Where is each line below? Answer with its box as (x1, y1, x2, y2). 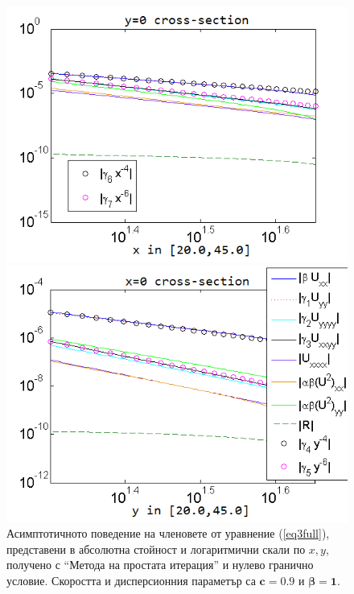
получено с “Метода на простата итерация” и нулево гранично (6, 556, 314, 573)
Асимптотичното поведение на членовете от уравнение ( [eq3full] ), (6, 525, 330, 542)
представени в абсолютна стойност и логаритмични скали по (6, 540, 306, 557)
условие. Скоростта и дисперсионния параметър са (6, 571, 256, 588)
